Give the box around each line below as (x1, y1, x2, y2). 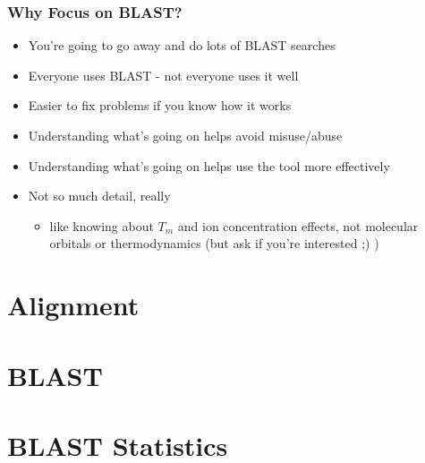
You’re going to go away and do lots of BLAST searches (28, 36, 336, 55)
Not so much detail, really (28, 186, 171, 205)
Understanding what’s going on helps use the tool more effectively (28, 156, 390, 175)
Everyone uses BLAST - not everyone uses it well (28, 65, 299, 84)
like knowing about (49, 216, 154, 235)
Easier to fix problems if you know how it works (28, 96, 292, 115)
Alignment (7, 287, 140, 323)
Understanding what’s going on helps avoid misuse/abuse (28, 126, 343, 144)
